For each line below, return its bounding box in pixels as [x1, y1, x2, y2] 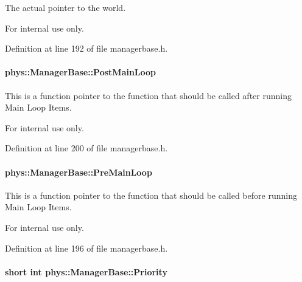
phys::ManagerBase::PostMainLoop [5, 66, 156, 78]
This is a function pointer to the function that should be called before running [5, 188, 297, 201]
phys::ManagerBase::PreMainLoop [5, 165, 152, 178]
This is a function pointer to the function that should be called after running [5, 89, 292, 101]
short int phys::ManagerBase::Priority [5, 265, 167, 278]
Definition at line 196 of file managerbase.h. [5, 241, 168, 254]
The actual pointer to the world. [5, 1, 126, 13]
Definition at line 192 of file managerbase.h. [5, 42, 168, 55]
